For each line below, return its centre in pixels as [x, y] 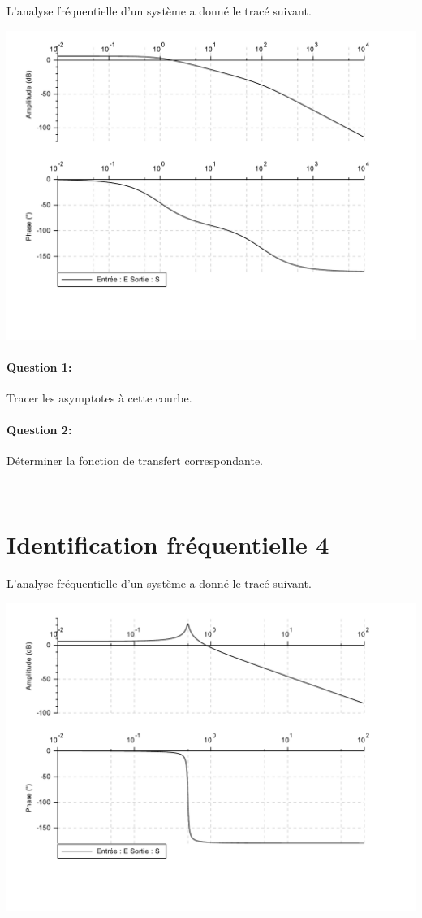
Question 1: [39, 366]
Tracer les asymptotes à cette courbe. [99, 397]
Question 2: [39, 430]
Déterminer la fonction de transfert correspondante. [135, 461]
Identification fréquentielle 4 [168, 544]
